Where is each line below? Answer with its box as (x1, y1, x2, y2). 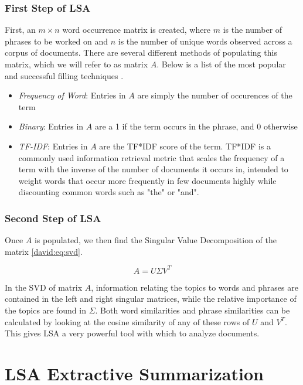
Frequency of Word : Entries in (18, 89, 126, 101)
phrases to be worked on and (5, 35, 108, 47)
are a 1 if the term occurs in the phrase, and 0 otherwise (94, 120, 298, 132)
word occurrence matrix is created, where (62, 23, 211, 36)
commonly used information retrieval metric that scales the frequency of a (18, 151, 285, 163)
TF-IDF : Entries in (18, 139, 88, 152)
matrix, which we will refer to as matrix (5, 58, 148, 70)
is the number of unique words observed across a (118, 35, 292, 47)
